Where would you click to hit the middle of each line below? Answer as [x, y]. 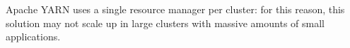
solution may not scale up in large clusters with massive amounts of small [165, 23]
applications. [33, 37]
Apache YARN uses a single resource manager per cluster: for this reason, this [175, 9]
